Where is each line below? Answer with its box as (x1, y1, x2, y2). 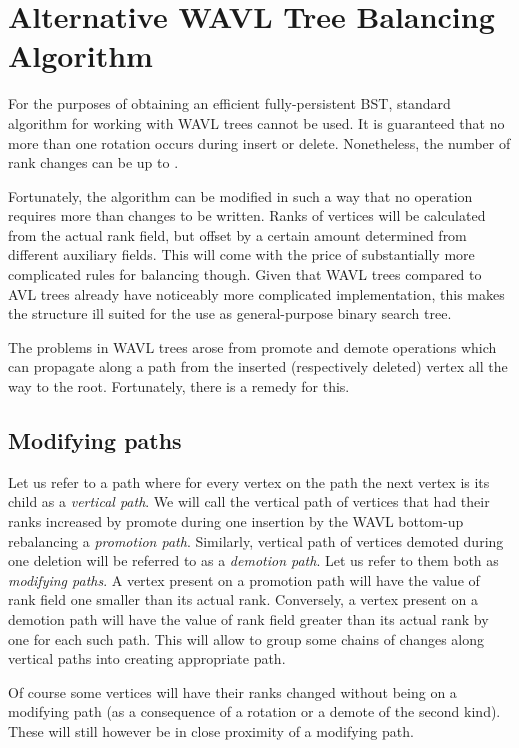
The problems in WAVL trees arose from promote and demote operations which (8, 336, 497, 357)
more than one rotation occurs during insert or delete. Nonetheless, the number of (8, 132, 511, 153)
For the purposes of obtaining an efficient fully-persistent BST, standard (8, 93, 451, 114)
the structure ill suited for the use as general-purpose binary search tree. (8, 303, 452, 324)
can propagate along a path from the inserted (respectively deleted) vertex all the (8, 356, 508, 377)
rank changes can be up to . (8, 152, 179, 173)
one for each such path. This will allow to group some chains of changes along (8, 628, 485, 649)
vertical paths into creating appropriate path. (8, 648, 286, 669)
